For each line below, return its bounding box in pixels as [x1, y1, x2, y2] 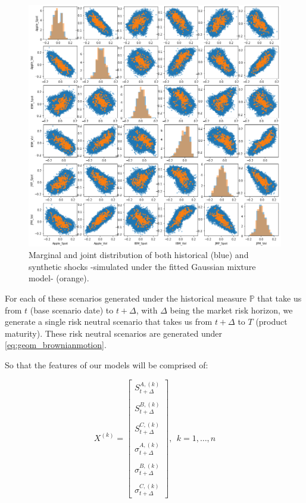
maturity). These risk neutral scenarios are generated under [5, 327, 222, 339]
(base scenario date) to [30, 303, 114, 316]
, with [136, 303, 158, 316]
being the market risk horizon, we [170, 303, 293, 316]
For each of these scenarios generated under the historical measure [5, 292, 246, 304]
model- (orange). [29, 272, 89, 284]
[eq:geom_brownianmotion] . [5, 339, 107, 351]
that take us [257, 292, 302, 304]
